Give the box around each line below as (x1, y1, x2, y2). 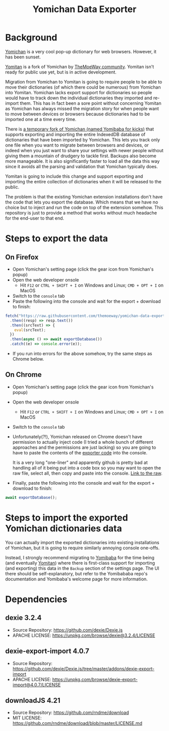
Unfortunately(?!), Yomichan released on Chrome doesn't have (12, 433, 142, 439)
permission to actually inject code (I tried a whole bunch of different (12, 439, 153, 445)
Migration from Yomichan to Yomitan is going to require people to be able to (5, 79, 162, 85)
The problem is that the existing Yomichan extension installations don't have (5, 193, 163, 200)
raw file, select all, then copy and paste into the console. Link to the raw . (12, 470, 162, 476)
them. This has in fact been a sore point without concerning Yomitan (20, 100, 162, 106)
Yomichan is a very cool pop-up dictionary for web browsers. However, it (5, 48, 157, 54)
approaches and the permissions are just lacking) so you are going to (12, 444, 156, 450)
